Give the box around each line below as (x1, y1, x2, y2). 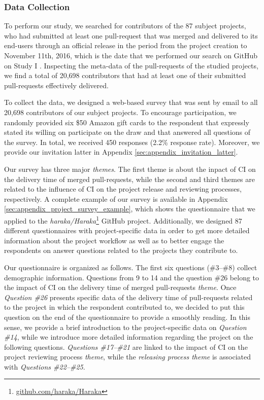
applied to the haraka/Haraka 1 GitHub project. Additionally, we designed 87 (4, 213, 242, 226)
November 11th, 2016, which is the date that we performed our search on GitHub (4, 50, 257, 60)
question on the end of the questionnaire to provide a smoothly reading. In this (4, 311, 251, 322)
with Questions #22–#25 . (4, 361, 85, 372)
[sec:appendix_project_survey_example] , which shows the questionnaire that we (4, 203, 255, 214)
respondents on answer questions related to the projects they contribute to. (4, 245, 238, 256)
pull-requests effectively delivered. (4, 80, 109, 90)
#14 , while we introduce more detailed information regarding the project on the (4, 332, 253, 342)
